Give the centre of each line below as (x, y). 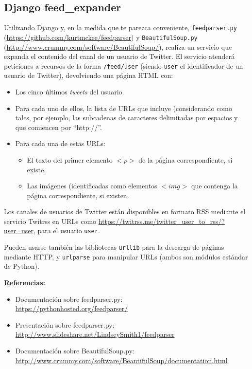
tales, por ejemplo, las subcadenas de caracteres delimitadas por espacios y (126, 118)
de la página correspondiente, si (185, 159)
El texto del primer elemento (70, 159)
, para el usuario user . (67, 231)
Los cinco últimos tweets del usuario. (70, 91)
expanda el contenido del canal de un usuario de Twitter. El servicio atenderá (119, 56)
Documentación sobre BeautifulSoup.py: (75, 351)
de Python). (22, 266)
